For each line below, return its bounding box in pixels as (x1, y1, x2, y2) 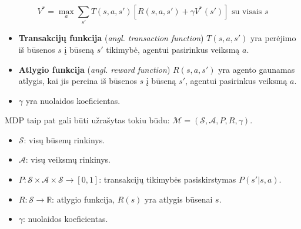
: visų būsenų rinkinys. (24, 133, 105, 146)
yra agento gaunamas (218, 63, 295, 75)
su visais (232, 8, 262, 16)
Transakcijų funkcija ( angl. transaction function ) (18, 32, 204, 44)
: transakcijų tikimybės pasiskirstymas (99, 173, 236, 186)
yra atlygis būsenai (145, 193, 213, 205)
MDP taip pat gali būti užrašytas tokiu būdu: (5, 114, 170, 126)
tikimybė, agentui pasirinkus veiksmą (106, 43, 240, 55)
